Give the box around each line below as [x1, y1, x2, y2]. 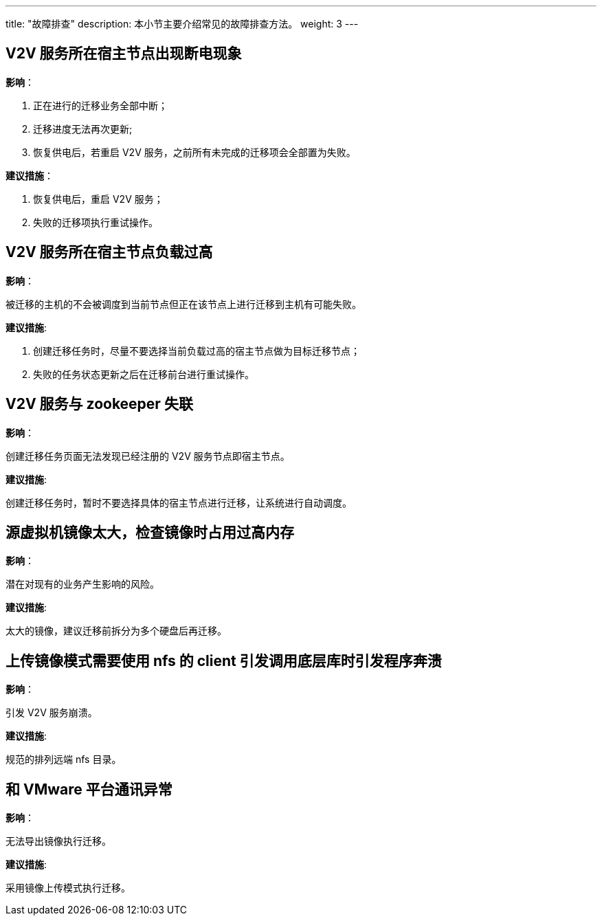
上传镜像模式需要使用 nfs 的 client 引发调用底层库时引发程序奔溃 [5, 652, 442, 669]
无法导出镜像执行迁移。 [5, 835, 111, 847]
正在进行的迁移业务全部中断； [33, 99, 168, 111]
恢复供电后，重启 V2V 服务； [33, 192, 164, 205]
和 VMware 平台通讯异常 [5, 780, 172, 798]
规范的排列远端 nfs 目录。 [5, 753, 122, 766]
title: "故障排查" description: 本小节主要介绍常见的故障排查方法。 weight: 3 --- [5, 18, 359, 30]
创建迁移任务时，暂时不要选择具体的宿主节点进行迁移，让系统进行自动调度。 [5, 496, 352, 509]
